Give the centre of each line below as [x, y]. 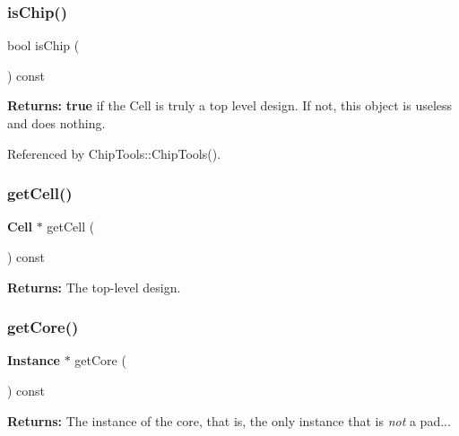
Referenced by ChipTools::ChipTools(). [114, 153]
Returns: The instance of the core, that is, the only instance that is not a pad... [229, 420]
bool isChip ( [43, 45]
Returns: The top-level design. [94, 287]
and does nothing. [56, 123]
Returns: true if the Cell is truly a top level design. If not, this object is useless [230, 105]
